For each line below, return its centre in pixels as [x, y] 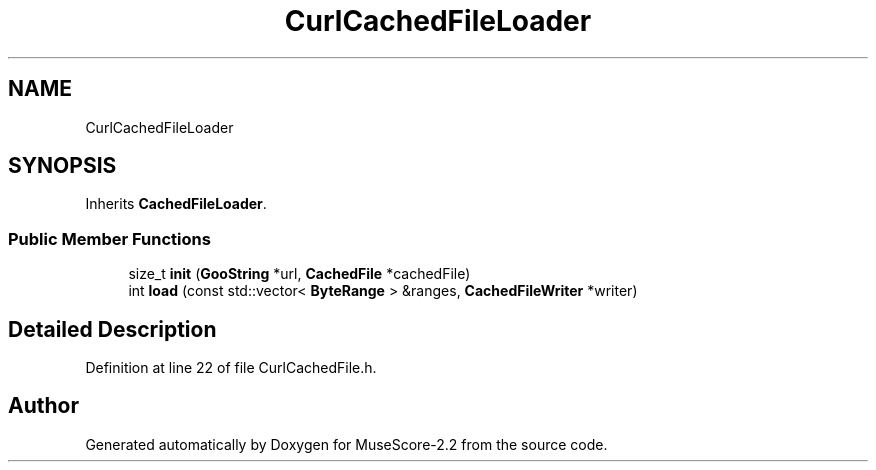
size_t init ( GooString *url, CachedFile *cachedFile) [299, 274]
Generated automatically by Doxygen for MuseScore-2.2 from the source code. [346, 444]
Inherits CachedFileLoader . [176, 204]
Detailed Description [112, 329]
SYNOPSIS [62, 166]
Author [43, 406]
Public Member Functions [109, 238]
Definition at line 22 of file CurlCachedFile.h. [231, 368]
